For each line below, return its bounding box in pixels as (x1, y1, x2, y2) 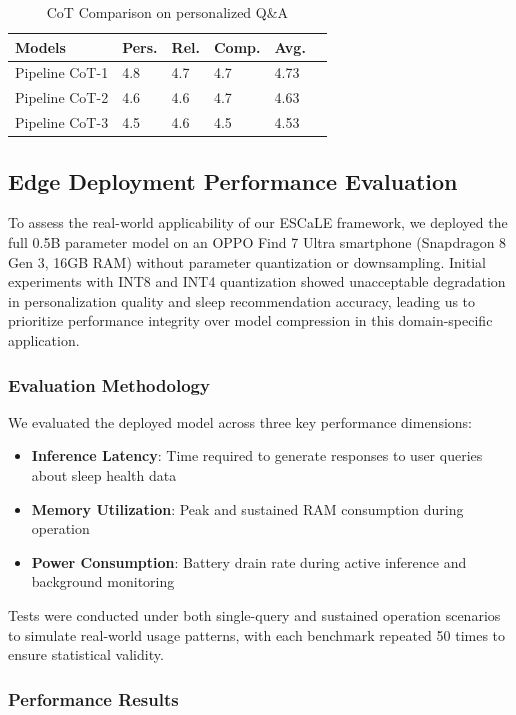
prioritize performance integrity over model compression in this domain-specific (8, 310, 493, 331)
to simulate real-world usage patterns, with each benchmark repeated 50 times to (8, 624, 506, 645)
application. (8, 329, 80, 350)
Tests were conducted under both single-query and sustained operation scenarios (8, 604, 501, 625)
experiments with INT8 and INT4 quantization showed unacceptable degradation (8, 271, 506, 292)
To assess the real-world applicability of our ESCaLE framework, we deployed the (8, 212, 508, 233)
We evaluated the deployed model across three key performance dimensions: (8, 411, 472, 432)
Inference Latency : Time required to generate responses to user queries (31, 445, 483, 466)
